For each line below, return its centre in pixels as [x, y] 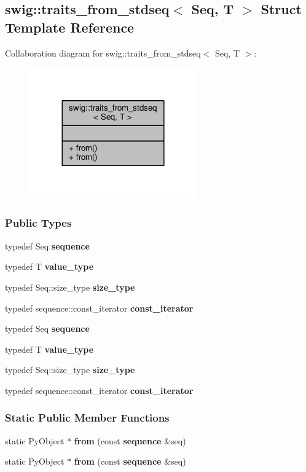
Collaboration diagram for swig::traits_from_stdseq [103, 53]
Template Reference [70, 27]
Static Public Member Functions [87, 418]
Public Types [38, 223]
